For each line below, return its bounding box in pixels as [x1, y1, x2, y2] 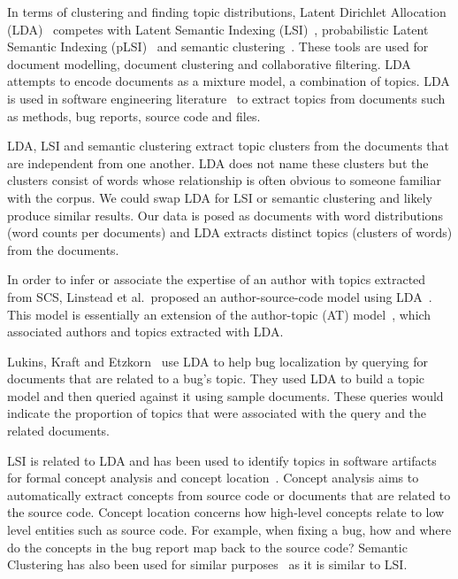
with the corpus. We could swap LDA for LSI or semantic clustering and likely [7, 188, 432, 206]
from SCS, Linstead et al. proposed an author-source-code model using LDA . [7, 287, 432, 305]
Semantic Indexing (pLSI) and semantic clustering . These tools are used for [7, 37, 429, 56]
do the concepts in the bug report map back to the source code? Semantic [7, 537, 408, 556]
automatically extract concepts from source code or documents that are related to [7, 485, 451, 504]
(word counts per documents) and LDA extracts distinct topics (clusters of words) [7, 223, 453, 242]
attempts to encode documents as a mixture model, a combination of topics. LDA [7, 72, 450, 90]
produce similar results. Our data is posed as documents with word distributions [7, 205, 443, 224]
